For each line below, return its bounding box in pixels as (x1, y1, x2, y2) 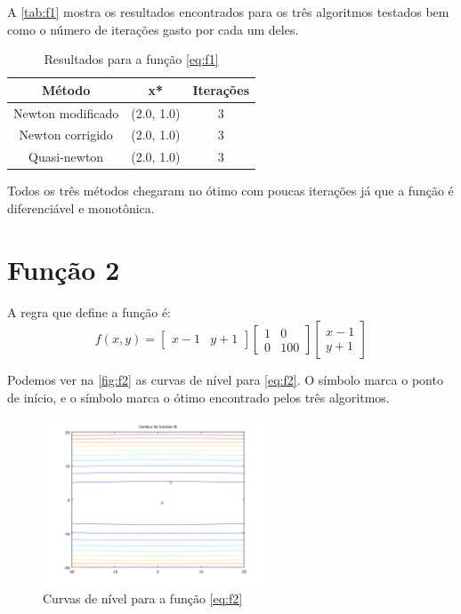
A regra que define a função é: (7, 302, 172, 321)
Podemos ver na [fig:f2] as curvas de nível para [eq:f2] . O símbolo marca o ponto (7, 371, 443, 389)
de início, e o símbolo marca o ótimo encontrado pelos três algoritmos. (7, 387, 390, 406)
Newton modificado (13, 103, 119, 122)
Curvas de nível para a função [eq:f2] (43, 588, 243, 607)
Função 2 (7, 251, 120, 287)
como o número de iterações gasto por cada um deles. (7, 20, 299, 38)
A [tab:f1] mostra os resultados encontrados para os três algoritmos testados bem (7, 3, 449, 20)
